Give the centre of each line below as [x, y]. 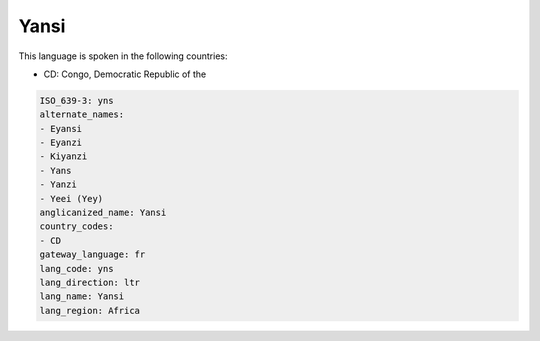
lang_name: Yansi [82, 296]
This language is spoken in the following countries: [123, 56]
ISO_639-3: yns [76, 100]
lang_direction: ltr [89, 282]
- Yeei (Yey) [71, 198]
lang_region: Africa [89, 310]
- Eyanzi [61, 143]
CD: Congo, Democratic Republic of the [125, 74]
